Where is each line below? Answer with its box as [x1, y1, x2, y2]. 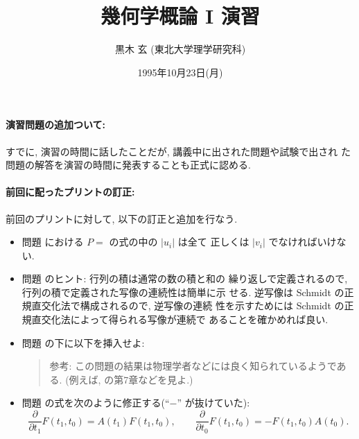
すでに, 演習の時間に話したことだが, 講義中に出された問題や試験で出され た [6, 144, 351, 158]
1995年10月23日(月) [137, 64, 223, 79]
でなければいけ [268, 234, 337, 249]
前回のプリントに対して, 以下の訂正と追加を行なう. [6, 211, 238, 225]
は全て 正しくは [177, 234, 249, 249]
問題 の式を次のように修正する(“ [21, 395, 170, 410]
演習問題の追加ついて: [6, 117, 106, 132]
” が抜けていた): [177, 395, 250, 410]
